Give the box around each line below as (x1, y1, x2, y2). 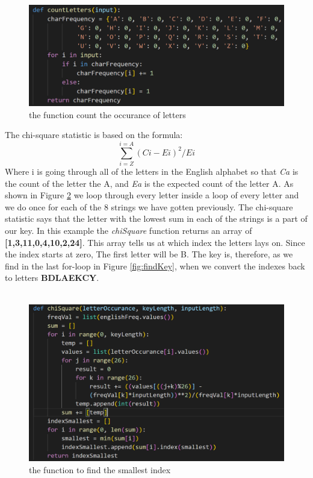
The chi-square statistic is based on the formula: (5, 128, 183, 141)
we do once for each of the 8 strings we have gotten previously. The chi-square (5, 200, 293, 213)
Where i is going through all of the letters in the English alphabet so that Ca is (5, 165, 299, 178)
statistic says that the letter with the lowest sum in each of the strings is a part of (5, 212, 308, 225)
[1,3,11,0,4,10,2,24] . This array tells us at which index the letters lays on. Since (5, 236, 305, 248)
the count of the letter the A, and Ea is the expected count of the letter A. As (5, 177, 294, 189)
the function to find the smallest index (29, 464, 171, 476)
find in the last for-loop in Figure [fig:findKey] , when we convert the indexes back (5, 259, 305, 272)
